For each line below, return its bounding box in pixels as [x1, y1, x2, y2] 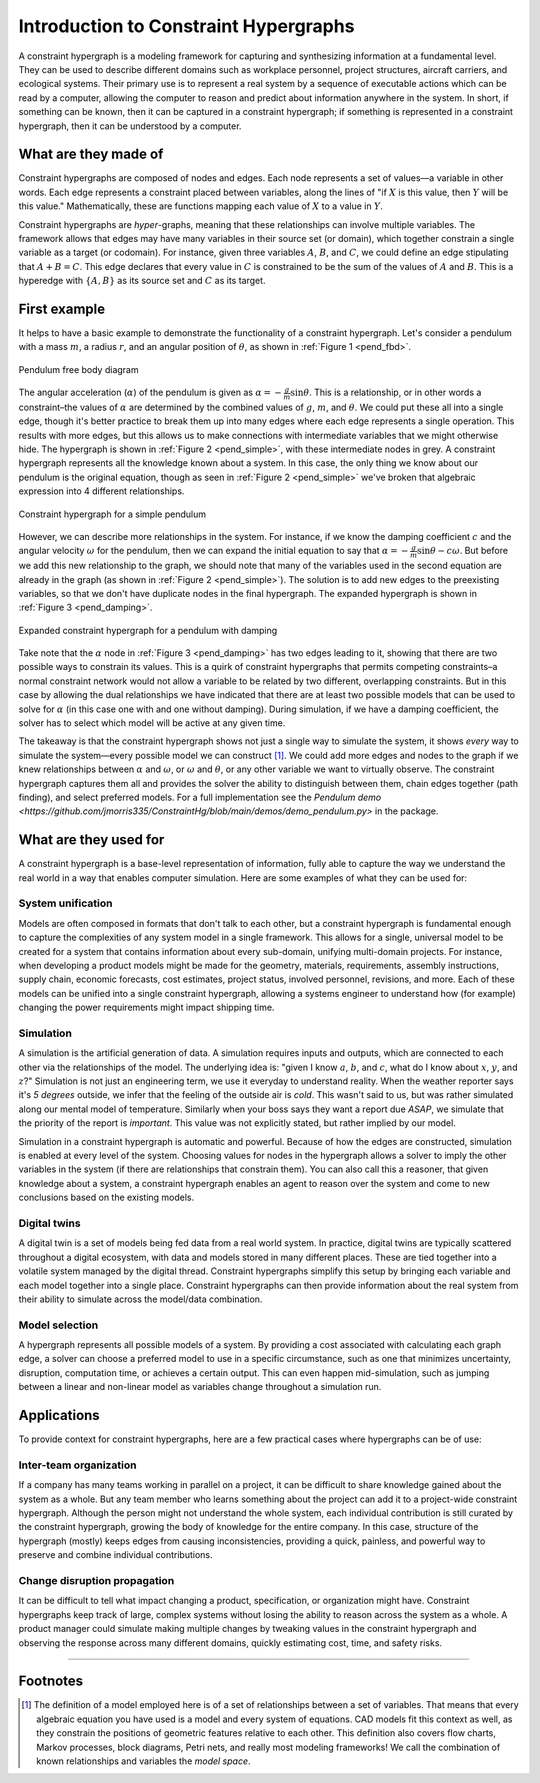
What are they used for [18, 831, 165, 849]
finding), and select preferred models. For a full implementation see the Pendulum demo [18, 791, 382, 803]
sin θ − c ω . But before [416, 545, 509, 557]
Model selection [18, 1318, 99, 1332]
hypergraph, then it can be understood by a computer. [18, 120, 242, 132]
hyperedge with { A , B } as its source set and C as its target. [18, 275, 266, 287]
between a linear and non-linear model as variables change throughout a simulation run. [18, 1381, 382, 1393]
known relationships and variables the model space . [36, 1755, 251, 1767]
